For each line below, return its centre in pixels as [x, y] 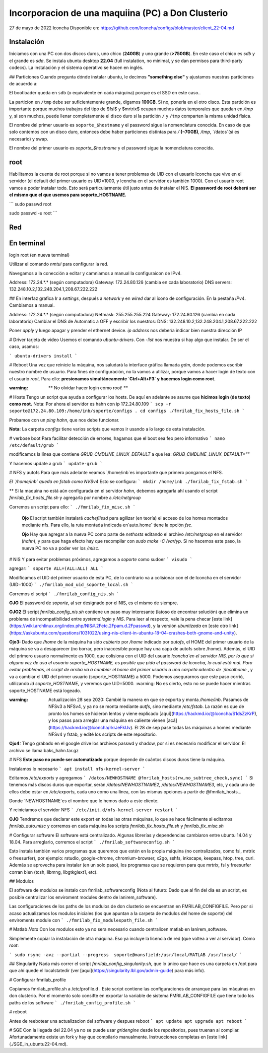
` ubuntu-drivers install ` [43, 356]
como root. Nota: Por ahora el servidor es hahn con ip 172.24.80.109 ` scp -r [90, 404]
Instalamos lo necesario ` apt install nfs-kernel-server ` [77, 769]
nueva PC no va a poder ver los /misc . [61, 548]
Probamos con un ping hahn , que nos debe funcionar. [64, 420]
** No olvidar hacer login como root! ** [88, 388]
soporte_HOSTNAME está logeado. [45, 691]
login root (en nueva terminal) [39, 255]
